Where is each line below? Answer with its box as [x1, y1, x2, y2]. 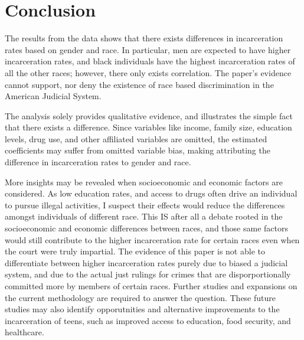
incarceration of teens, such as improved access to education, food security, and [5, 314, 291, 326]
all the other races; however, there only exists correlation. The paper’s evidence [5, 66, 292, 79]
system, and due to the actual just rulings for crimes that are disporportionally [5, 268, 291, 280]
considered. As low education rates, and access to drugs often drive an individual [5, 187, 298, 200]
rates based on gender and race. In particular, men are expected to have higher [5, 43, 291, 55]
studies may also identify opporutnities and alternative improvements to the [5, 303, 280, 315]
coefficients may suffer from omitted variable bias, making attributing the [5, 144, 270, 156]
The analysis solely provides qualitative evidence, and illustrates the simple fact [5, 109, 293, 122]
